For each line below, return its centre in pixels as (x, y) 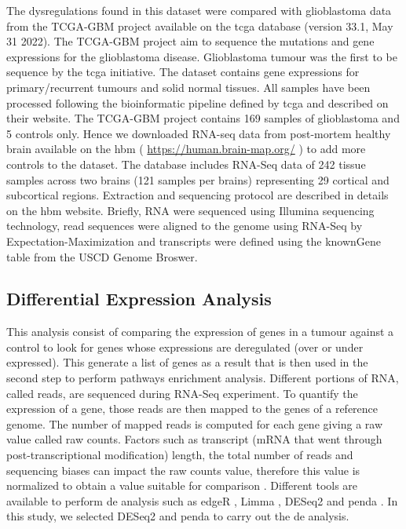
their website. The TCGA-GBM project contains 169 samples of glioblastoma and (203, 118)
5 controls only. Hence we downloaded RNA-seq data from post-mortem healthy (199, 133)
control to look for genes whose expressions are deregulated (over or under (185, 347)
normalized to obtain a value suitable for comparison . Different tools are (182, 485)
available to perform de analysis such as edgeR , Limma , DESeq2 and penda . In (202, 500)
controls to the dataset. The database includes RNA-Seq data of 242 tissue (186, 164)
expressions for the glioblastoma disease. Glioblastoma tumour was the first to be (202, 56)
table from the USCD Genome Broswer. (102, 256)
